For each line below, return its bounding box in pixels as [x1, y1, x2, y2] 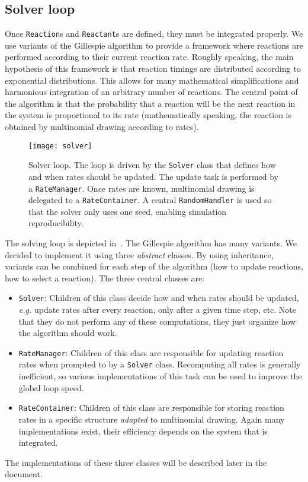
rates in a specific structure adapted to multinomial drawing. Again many [18, 413, 285, 425]
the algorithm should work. [18, 326, 117, 339]
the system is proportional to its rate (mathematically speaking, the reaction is [5, 109, 291, 121]
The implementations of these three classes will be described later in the [5, 456, 267, 468]
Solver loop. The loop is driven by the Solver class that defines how [28, 158, 276, 171]
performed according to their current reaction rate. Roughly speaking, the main [5, 50, 294, 63]
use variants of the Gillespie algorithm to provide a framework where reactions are [5, 39, 303, 51]
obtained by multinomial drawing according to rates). [5, 120, 199, 133]
